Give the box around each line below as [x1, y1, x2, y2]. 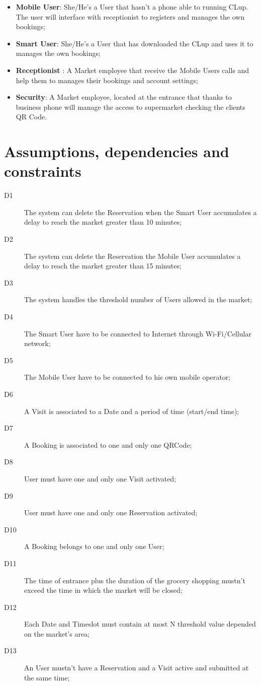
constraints [4, 161, 81, 181]
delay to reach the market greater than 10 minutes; [24, 217, 182, 227]
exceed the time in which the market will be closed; [24, 585, 183, 595]
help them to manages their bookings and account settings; [16, 75, 198, 85]
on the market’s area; [24, 628, 90, 639]
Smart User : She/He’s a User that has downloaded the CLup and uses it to [16, 38, 253, 48]
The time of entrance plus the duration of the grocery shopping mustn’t [24, 575, 245, 585]
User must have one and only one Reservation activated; [24, 507, 198, 518]
